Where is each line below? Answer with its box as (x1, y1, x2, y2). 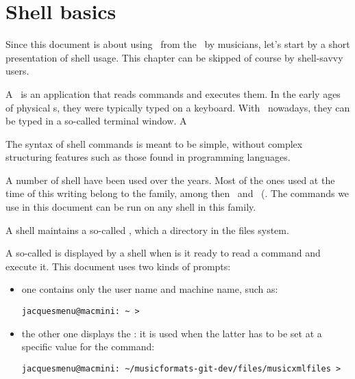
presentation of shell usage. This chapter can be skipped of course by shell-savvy (5, 50, 343, 64)
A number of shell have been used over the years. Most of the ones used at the (5, 172, 335, 187)
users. (5, 64, 29, 78)
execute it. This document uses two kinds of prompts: (5, 259, 231, 273)
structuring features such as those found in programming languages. (5, 150, 291, 164)
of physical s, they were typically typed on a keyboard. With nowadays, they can (5, 100, 350, 114)
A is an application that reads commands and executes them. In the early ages (5, 86, 341, 101)
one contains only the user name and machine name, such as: (21, 282, 278, 296)
